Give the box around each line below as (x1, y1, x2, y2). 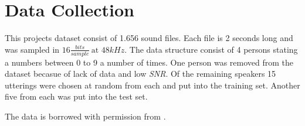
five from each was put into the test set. (5, 90, 148, 103)
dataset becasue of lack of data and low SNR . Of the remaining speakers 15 (5, 67, 276, 80)
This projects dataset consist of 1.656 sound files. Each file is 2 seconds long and (5, 32, 293, 44)
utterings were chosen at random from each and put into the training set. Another (5, 79, 300, 91)
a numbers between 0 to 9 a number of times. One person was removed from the (5, 56, 293, 68)
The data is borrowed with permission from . (5, 110, 166, 122)
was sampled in (5, 43, 60, 55)
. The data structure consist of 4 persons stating (124, 43, 298, 55)
